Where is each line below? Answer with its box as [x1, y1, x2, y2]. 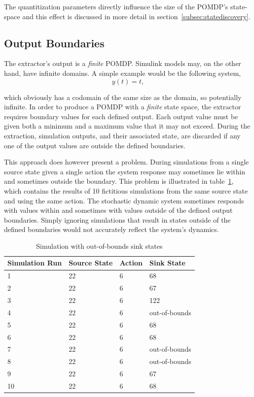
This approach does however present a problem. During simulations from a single [4, 157, 249, 167]
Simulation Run [7, 258, 62, 268]
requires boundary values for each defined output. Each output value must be [4, 111, 238, 121]
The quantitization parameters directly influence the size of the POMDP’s [4, 1, 228, 11]
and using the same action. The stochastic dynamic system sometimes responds [4, 195, 244, 205]
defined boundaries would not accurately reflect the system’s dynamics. [4, 224, 219, 234]
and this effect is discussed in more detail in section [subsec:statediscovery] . [22, 11, 251, 21]
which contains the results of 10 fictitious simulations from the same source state [4, 185, 248, 196]
